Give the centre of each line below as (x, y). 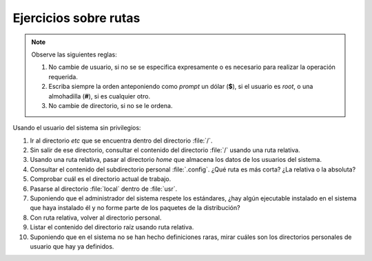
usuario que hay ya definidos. (72, 246)
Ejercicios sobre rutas (76, 18)
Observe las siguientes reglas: (74, 54)
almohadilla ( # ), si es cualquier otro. (100, 96)
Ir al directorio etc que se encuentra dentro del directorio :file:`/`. (121, 140)
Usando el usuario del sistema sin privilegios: (77, 128)
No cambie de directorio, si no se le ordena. (111, 105)
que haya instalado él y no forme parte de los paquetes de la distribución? (135, 208)
